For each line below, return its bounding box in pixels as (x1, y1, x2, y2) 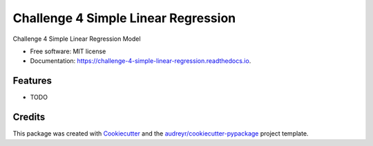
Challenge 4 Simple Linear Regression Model (12, 35, 141, 43)
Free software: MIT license (30, 47, 106, 55)
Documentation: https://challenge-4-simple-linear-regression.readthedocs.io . (30, 57, 251, 65)
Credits (12, 111, 46, 123)
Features (12, 75, 52, 86)
